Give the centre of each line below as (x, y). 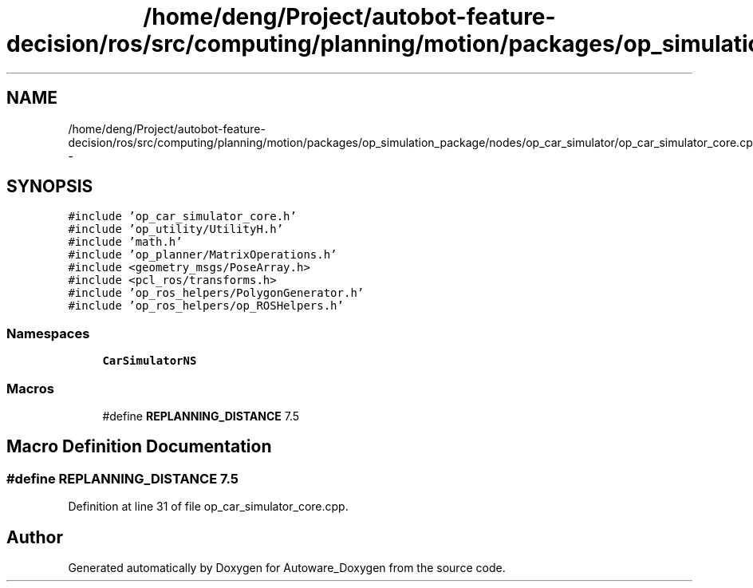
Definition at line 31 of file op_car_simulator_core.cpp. (208, 507)
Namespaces (48, 333)
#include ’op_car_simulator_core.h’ (182, 217)
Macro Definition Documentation (139, 447)
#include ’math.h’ (125, 242)
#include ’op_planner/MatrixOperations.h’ (203, 255)
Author (35, 537)
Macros (30, 388)
